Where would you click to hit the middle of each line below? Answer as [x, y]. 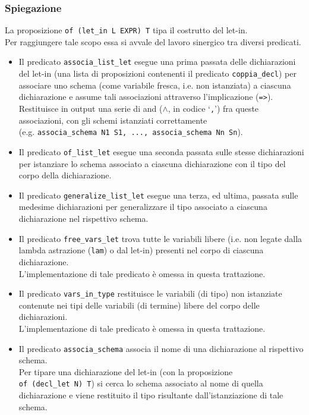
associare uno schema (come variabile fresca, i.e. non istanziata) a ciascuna [155, 85]
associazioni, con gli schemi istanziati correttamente [113, 120]
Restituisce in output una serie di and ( [91, 109]
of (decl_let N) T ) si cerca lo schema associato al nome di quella [141, 383]
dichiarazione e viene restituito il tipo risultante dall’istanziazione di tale [151, 395]
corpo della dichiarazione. [65, 175]
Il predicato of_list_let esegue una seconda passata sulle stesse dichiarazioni [161, 151]
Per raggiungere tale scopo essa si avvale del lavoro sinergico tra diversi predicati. [153, 41]
